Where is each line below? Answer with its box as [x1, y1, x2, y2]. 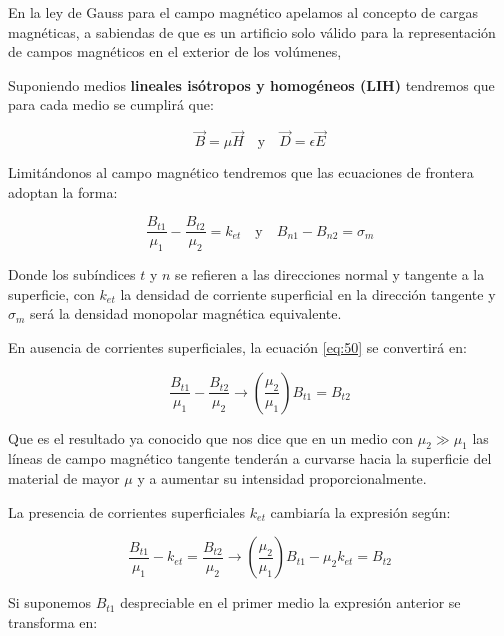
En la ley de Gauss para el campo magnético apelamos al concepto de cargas [8, 2, 479, 22]
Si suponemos [8, 592, 91, 613]
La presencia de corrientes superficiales [8, 501, 246, 522]
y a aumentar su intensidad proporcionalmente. [137, 468, 427, 488]
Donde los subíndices [8, 264, 136, 285]
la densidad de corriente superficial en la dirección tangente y [120, 283, 496, 304]
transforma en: [8, 611, 98, 632]
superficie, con [8, 283, 95, 304]
